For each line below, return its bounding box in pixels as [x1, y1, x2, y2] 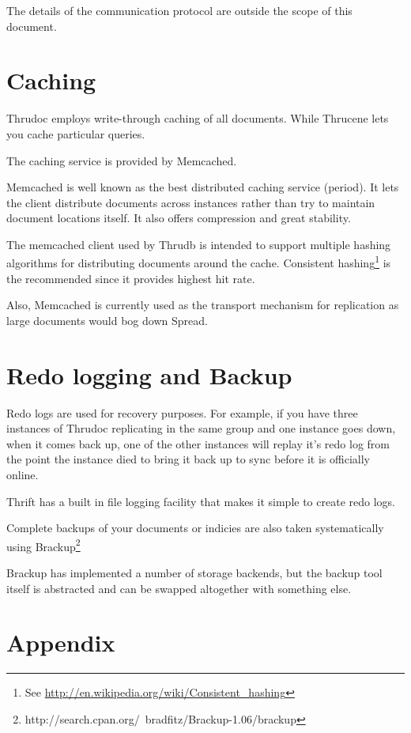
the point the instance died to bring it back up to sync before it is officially [6, 451, 370, 467]
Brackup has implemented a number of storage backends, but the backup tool [6, 565, 383, 581]
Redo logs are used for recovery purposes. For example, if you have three [6, 404, 358, 421]
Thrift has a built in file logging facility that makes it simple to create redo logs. [6, 493, 395, 509]
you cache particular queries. [6, 125, 145, 142]
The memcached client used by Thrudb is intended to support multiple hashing [6, 236, 391, 252]
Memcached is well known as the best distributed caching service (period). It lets [6, 179, 399, 195]
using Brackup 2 [6, 535, 81, 554]
